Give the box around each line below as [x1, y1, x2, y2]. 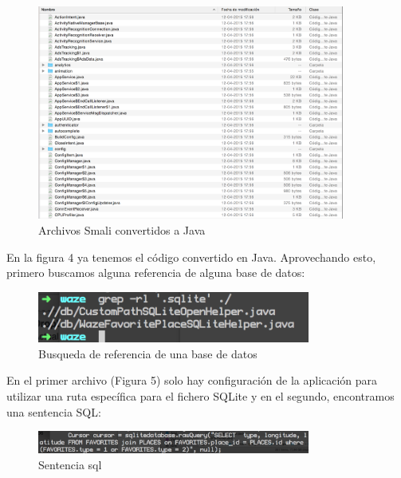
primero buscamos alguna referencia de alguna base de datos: [6, 264, 305, 281]
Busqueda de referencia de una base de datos [38, 345, 258, 361]
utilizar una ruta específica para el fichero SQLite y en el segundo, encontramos [6, 387, 395, 404]
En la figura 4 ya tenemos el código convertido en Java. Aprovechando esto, [6, 248, 376, 265]
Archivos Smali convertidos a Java [38, 221, 206, 238]
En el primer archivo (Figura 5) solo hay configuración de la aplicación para [6, 372, 378, 389]
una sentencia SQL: [6, 403, 101, 420]
